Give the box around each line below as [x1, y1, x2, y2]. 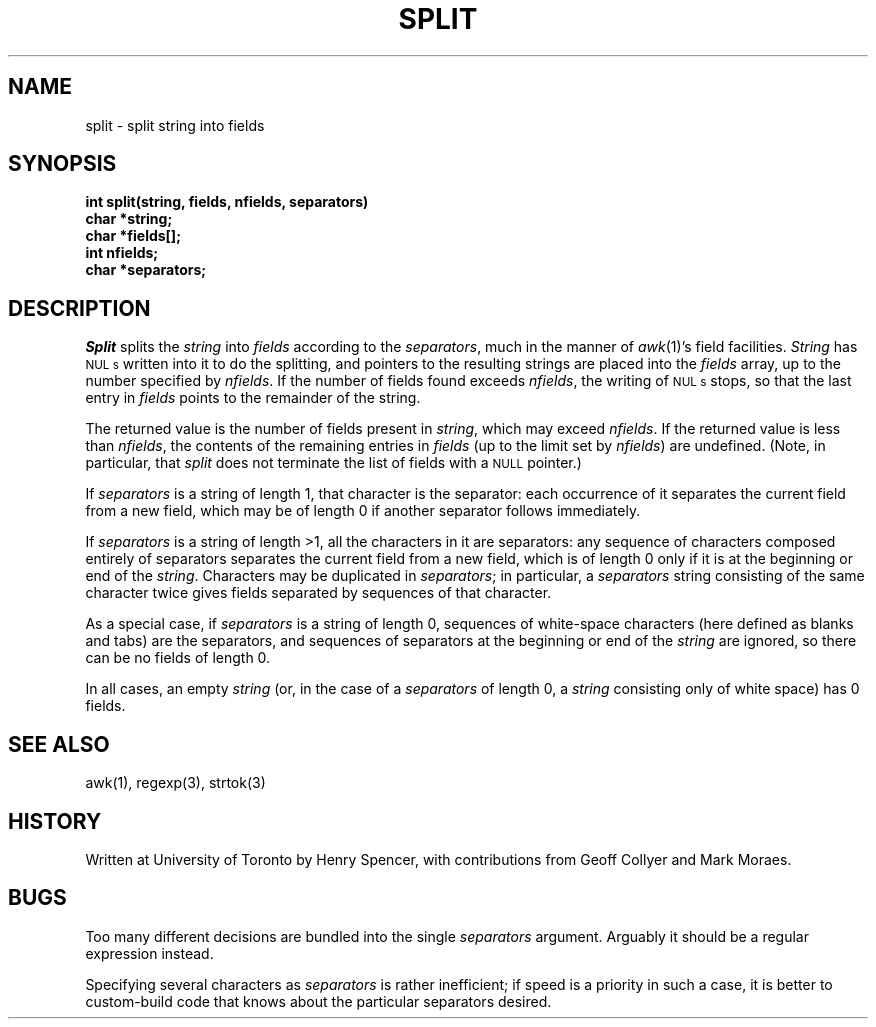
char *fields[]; [85, 227, 181, 245]
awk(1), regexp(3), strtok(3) [85, 774, 266, 792]
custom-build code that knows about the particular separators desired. [85, 992, 552, 1010]
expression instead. [85, 944, 214, 962]
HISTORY [8, 808, 102, 834]
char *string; [85, 210, 173, 228]
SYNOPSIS [8, 151, 117, 177]
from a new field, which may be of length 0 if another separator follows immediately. [85, 502, 641, 520]
